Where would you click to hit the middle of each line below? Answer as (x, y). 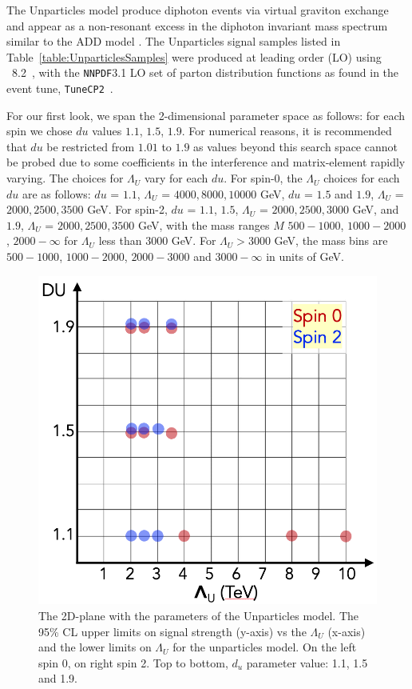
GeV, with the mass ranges (204, 224)
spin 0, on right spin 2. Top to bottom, (133, 662)
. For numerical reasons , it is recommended (287, 131)
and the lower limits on (95, 647)
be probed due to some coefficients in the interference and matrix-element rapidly (206, 162)
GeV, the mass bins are (331, 240)
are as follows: (56, 193)
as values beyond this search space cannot (295, 146)
